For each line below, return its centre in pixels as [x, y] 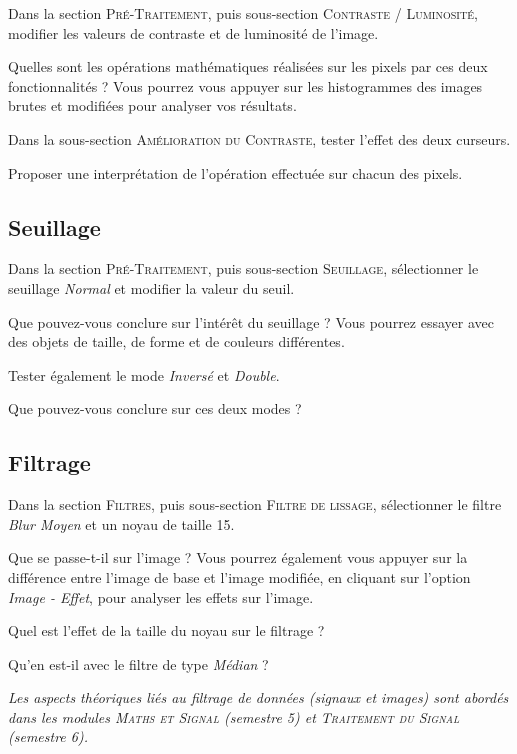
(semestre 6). [48, 736]
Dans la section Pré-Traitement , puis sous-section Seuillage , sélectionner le [243, 268]
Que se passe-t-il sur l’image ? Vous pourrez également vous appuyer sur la [238, 557]
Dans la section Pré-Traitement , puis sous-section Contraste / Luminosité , [243, 13]
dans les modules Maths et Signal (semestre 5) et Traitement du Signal [234, 716]
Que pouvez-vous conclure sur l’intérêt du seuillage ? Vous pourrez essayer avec [251, 321]
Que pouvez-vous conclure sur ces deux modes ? [155, 408]
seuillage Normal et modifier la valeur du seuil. [151, 287]
